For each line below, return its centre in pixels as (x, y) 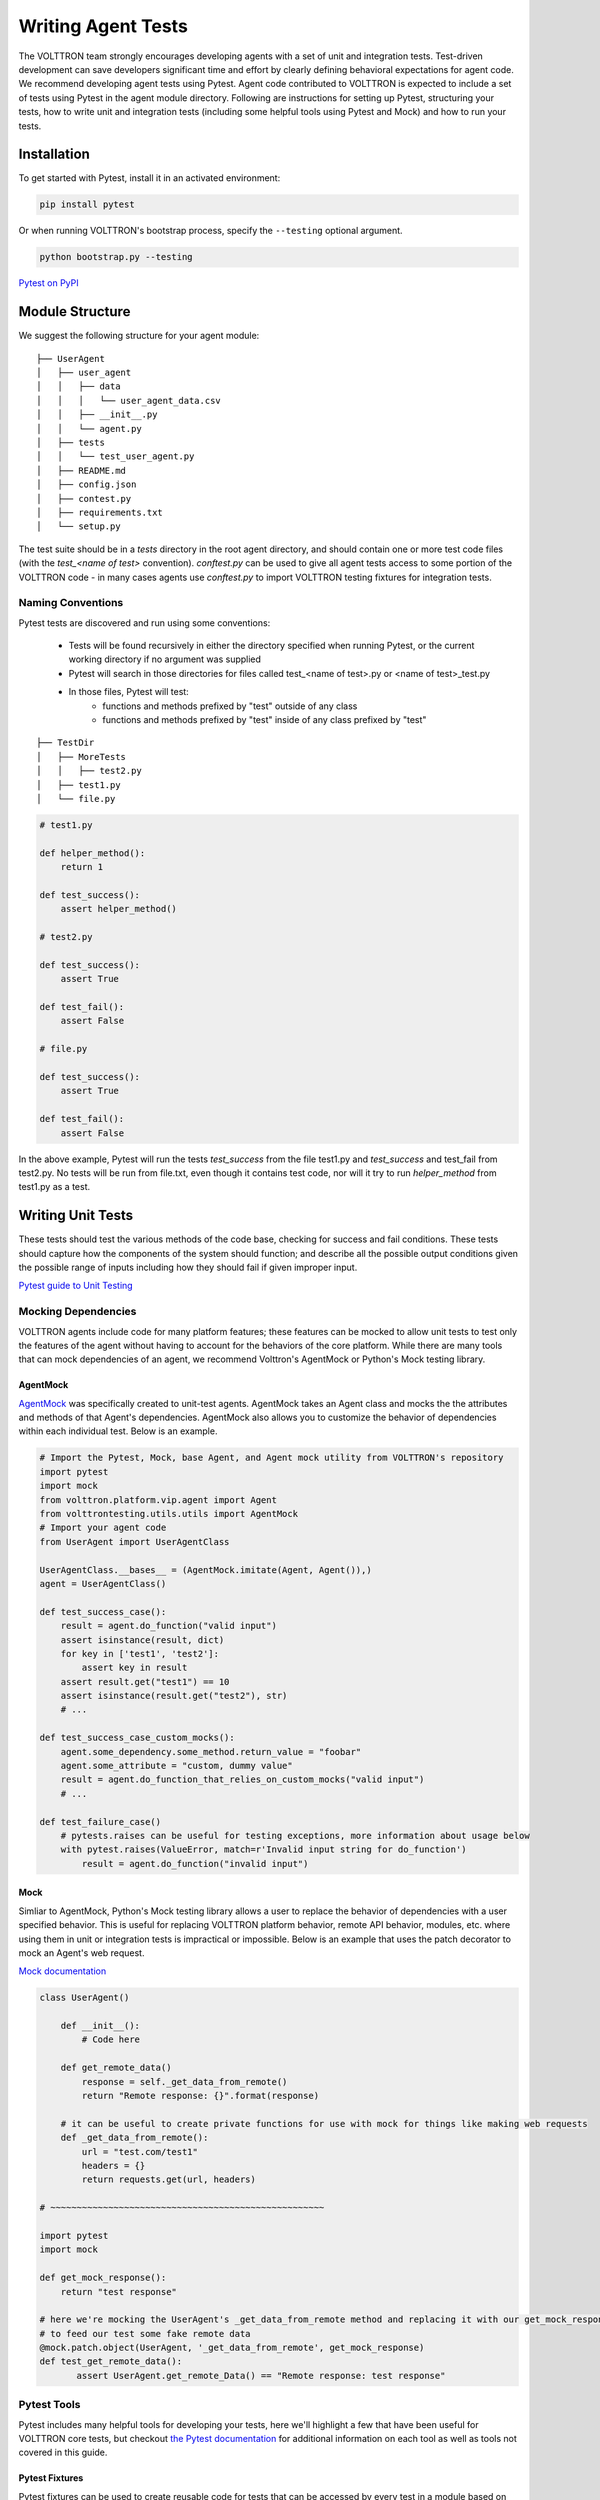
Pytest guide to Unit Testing (76, 1286)
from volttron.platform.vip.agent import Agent (158, 1499)
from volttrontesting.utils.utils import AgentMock (169, 1513)
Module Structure (74, 311)
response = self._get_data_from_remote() (184, 2081)
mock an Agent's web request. (81, 1952)
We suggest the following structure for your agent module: (139, 336)
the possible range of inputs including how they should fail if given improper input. (188, 1267)
